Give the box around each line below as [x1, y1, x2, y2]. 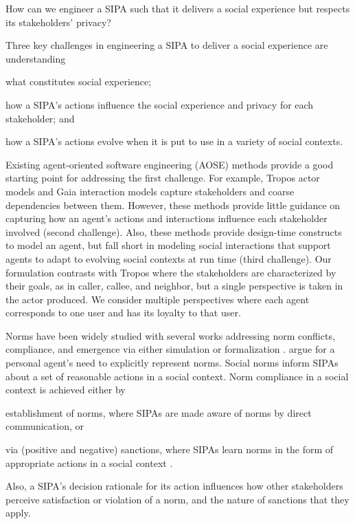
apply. [5, 505, 31, 520]
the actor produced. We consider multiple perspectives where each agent [5, 292, 310, 306]
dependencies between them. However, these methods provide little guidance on [5, 197, 341, 212]
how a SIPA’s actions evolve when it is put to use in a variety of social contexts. [5, 134, 343, 149]
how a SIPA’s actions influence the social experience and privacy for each [5, 97, 314, 111]
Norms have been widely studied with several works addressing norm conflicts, [5, 328, 335, 342]
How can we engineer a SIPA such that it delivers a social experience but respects [5, 1, 350, 15]
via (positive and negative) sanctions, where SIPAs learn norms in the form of [5, 442, 334, 457]
